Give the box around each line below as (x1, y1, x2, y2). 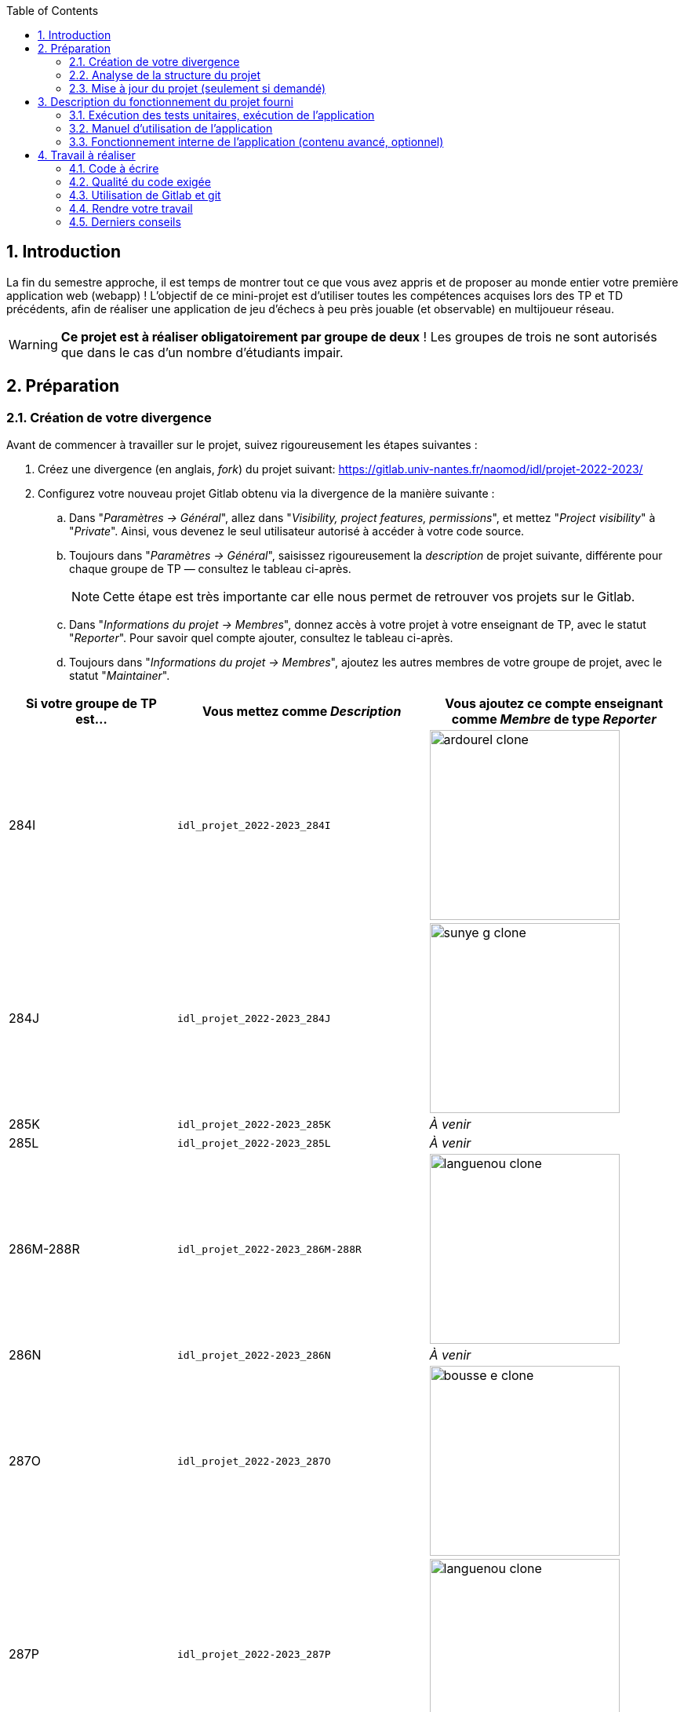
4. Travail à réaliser (38, 148, 136, 162)
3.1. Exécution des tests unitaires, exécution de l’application (69, 108, 375, 122)
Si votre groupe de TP (26, 695, 157, 712)
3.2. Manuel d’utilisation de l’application (69, 122, 273, 135)
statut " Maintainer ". (69, 669, 170, 683)
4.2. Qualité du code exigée (69, 175, 211, 188)
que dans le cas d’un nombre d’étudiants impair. (60, 344, 344, 360)
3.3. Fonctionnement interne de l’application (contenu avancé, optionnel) (69, 135, 444, 148)
